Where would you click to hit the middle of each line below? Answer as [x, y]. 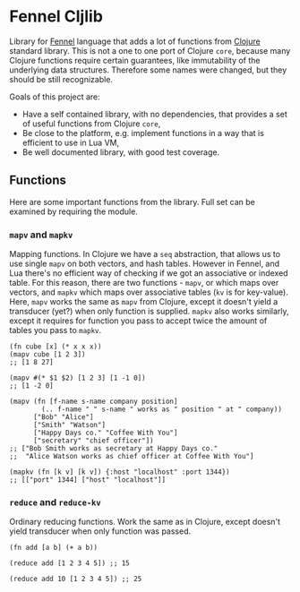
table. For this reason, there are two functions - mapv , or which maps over [144, 283]
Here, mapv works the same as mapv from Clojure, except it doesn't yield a [144, 302]
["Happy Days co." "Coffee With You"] [105, 433]
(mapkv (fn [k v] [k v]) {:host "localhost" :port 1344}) [120, 472]
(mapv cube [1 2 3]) [48, 355]
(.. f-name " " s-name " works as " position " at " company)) [162, 409]
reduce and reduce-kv [55, 502]
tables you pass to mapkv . [56, 330]
